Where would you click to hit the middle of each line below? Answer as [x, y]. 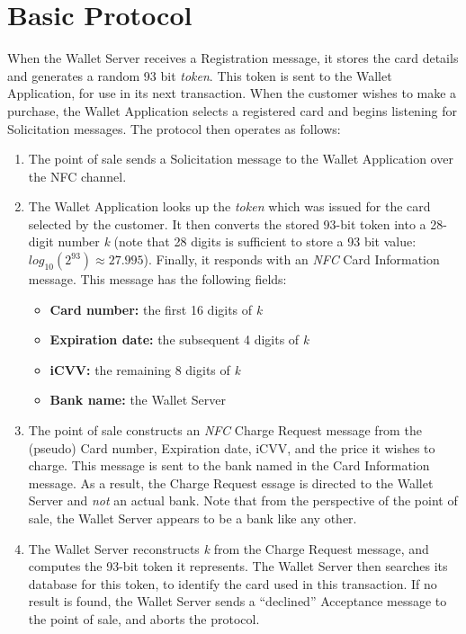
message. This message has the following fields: [157, 279]
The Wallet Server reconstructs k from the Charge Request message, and [229, 548]
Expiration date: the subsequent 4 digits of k [179, 339]
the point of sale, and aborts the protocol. [144, 618]
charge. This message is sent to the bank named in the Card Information [229, 465]
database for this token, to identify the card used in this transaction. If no [233, 583]
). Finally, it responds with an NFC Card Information [291, 259]
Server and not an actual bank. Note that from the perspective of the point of [243, 500]
